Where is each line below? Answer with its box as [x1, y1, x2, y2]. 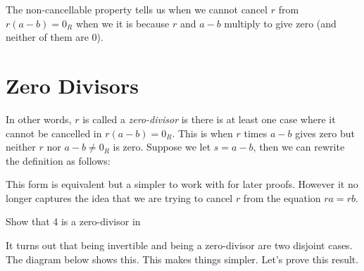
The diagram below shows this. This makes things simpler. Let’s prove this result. [6, 251, 359, 266]
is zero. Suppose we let [113, 139, 211, 154]
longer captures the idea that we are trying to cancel [6, 190, 233, 205]
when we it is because [75, 15, 170, 30]
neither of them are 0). [6, 30, 103, 44]
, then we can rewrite [253, 139, 345, 154]
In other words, [6, 111, 72, 126]
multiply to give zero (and [224, 15, 337, 30]
